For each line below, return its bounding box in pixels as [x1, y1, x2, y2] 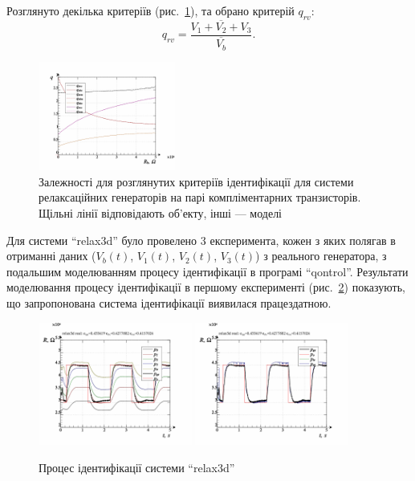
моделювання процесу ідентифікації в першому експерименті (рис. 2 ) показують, [6, 279, 405, 296]
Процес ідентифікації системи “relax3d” [39, 459, 235, 475]
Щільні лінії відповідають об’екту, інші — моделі [39, 205, 283, 222]
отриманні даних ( [6, 247, 96, 264]
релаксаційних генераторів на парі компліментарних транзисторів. [39, 189, 361, 206]
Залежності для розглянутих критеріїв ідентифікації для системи [39, 173, 354, 190]
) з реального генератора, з [255, 247, 387, 264]
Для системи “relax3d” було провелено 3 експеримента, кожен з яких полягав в [6, 231, 396, 248]
